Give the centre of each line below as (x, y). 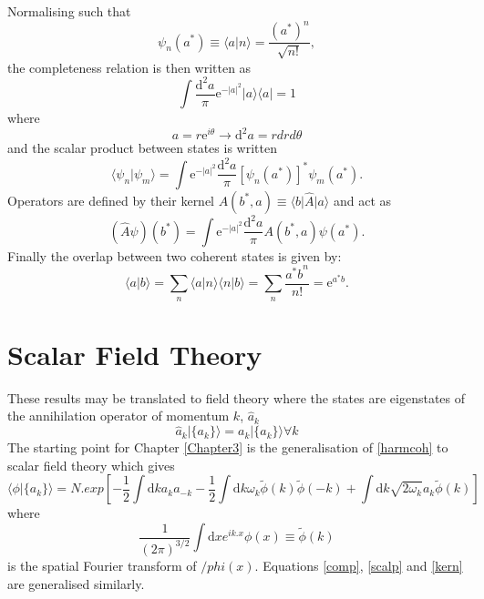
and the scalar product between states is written (142, 148)
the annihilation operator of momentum (118, 416)
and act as (362, 200)
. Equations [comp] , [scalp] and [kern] (359, 565)
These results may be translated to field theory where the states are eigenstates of (237, 397)
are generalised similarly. (76, 583)
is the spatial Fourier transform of (102, 565)
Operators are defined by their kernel (111, 200)
